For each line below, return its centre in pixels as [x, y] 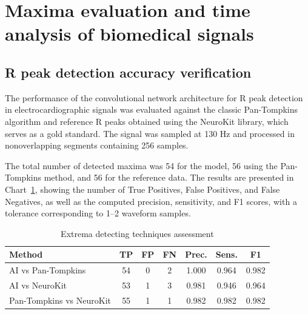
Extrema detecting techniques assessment [137, 233]
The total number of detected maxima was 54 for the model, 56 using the [141, 165]
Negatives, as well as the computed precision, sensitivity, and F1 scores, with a [151, 201]
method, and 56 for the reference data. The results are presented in [169, 177]
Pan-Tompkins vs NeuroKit [60, 300]
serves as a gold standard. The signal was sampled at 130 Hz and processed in [150, 133]
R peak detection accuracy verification [128, 72]
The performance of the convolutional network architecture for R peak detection [154, 97]
